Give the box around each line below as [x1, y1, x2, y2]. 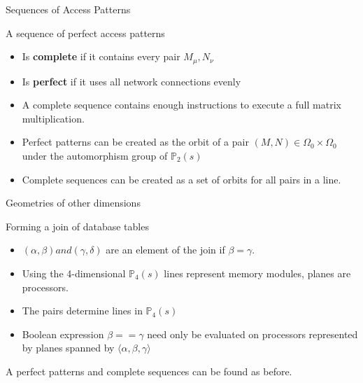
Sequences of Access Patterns [6, 2, 131, 16]
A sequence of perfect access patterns [6, 25, 165, 40]
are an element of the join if [106, 242, 225, 257]
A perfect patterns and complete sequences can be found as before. [6, 363, 292, 378]
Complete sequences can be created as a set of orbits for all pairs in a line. [22, 172, 341, 186]
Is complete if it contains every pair [22, 49, 180, 64]
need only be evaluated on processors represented [147, 326, 358, 341]
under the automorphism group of [22, 148, 168, 163]
